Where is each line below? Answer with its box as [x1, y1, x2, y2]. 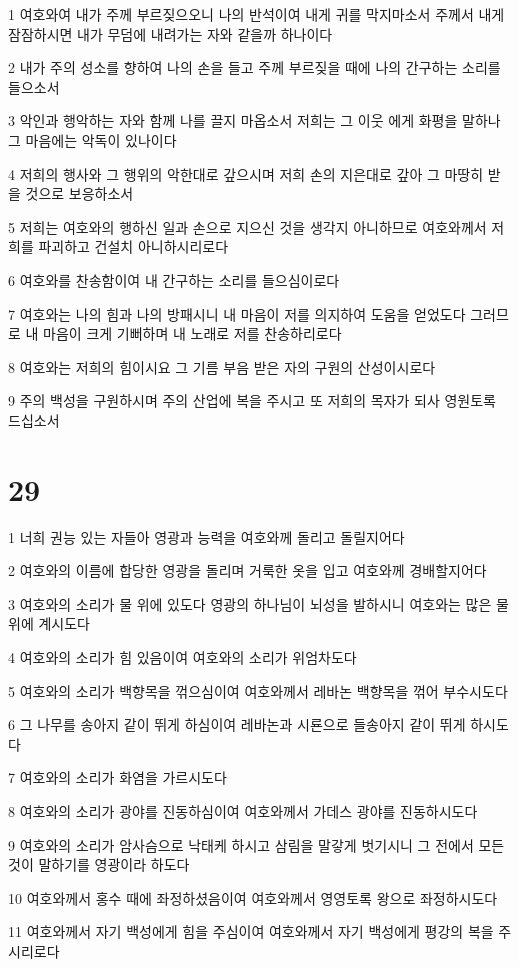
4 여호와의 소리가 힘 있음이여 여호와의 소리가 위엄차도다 [8, 647, 357, 667]
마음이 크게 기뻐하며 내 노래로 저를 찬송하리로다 [43, 323, 342, 344]
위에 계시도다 [8, 613, 90, 634]
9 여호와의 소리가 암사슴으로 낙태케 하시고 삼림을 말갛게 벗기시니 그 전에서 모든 [8, 834, 505, 855]
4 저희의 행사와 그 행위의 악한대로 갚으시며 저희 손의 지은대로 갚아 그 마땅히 [8, 163, 484, 184]
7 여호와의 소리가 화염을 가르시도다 [8, 767, 227, 788]
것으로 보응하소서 [25, 183, 134, 204]
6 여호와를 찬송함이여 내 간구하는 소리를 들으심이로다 [8, 269, 340, 290]
